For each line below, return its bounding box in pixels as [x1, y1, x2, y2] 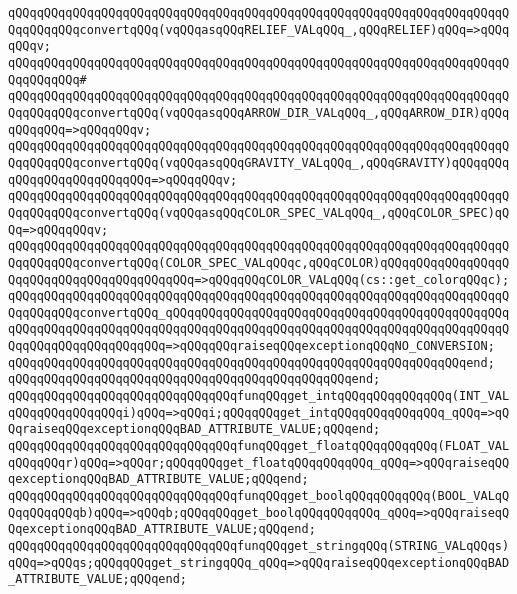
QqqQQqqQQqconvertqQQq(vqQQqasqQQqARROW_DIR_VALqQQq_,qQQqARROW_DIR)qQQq [8, 105, 510, 120]
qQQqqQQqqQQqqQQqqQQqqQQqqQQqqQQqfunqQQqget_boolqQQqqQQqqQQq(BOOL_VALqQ [8, 489, 510, 504]
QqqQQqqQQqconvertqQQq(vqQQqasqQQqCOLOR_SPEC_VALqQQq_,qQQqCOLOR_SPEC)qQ [8, 205, 510, 220]
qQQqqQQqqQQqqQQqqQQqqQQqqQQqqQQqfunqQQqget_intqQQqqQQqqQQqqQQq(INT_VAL [8, 389, 510, 404]
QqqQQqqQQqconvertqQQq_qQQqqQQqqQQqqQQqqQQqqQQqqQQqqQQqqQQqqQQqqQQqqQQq [8, 305, 510, 320]
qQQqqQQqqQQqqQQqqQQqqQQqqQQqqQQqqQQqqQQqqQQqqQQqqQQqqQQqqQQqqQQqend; [8, 355, 495, 370]
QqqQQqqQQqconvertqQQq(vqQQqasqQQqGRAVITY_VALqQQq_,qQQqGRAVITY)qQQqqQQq [8, 155, 510, 170]
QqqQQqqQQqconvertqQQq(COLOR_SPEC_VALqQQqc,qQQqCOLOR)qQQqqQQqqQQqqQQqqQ [8, 255, 510, 270]
